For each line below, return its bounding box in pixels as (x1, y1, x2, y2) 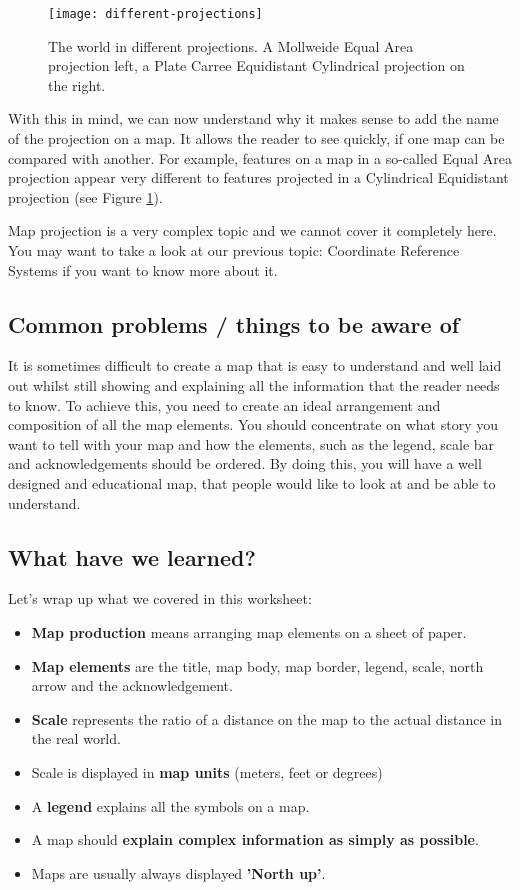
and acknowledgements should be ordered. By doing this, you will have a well (8, 453, 482, 474)
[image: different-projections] (48, 7, 263, 21)
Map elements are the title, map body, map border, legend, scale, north (31, 655, 484, 676)
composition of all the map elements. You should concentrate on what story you (8, 414, 498, 435)
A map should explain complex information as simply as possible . (31, 829, 479, 850)
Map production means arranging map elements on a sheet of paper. (31, 621, 467, 642)
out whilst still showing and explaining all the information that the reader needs (8, 374, 500, 395)
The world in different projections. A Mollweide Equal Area (48, 35, 414, 56)
